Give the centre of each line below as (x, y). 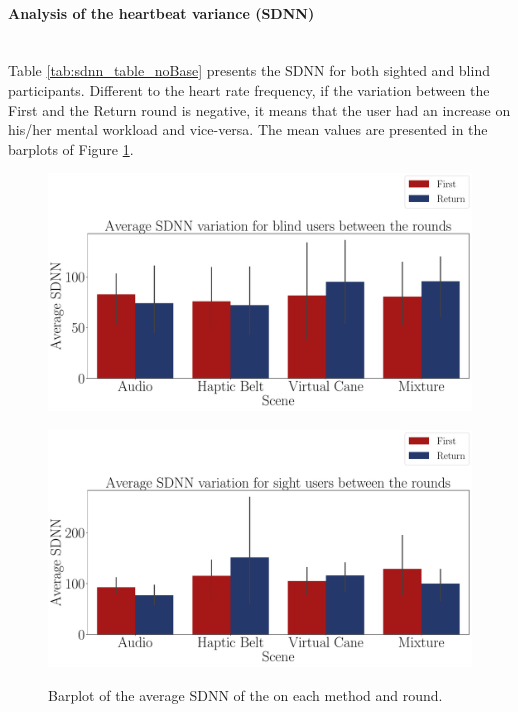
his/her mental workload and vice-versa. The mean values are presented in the (248, 129)
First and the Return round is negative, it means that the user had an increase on (259, 109)
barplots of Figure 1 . (71, 148)
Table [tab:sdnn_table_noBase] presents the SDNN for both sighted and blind (249, 70)
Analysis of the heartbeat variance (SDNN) (161, 12)
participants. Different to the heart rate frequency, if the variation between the (249, 89)
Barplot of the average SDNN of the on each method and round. (245, 694)
